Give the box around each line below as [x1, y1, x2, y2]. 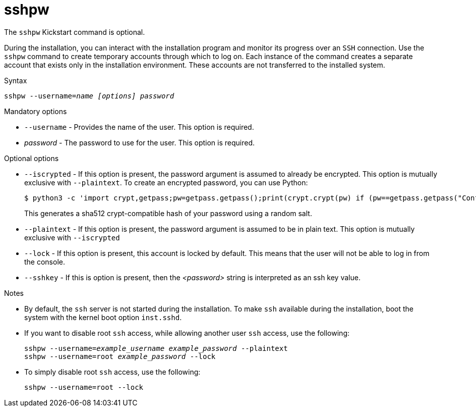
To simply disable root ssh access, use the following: [24, 367, 201, 376]
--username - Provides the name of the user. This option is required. [24, 122, 254, 131]
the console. [24, 257, 65, 266]
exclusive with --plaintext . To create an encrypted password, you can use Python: [24, 178, 308, 187]
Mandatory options [4, 107, 67, 116]
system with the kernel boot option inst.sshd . [24, 313, 182, 322]
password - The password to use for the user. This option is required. [24, 138, 255, 147]
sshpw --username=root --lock [24, 383, 144, 391]
